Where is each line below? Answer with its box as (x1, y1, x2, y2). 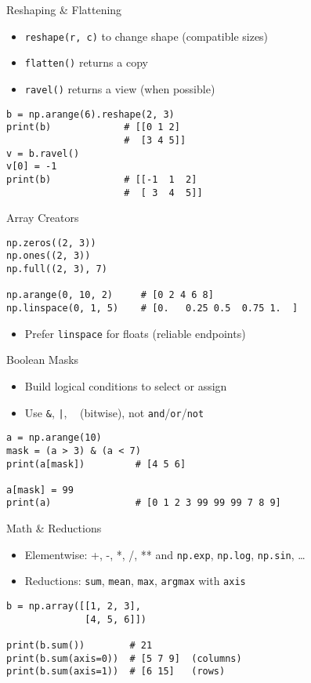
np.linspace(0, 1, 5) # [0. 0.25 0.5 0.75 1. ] (6, 303, 298, 314)
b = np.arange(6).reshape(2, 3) (6, 108, 175, 120)
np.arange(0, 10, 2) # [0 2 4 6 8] (6, 289, 214, 301)
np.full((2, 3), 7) (6, 263, 107, 275)
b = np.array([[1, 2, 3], (6, 601, 141, 612)
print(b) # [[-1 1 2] (6, 173, 197, 185)
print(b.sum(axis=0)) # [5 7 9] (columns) (6, 652, 242, 664)
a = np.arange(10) (6, 432, 102, 444)
